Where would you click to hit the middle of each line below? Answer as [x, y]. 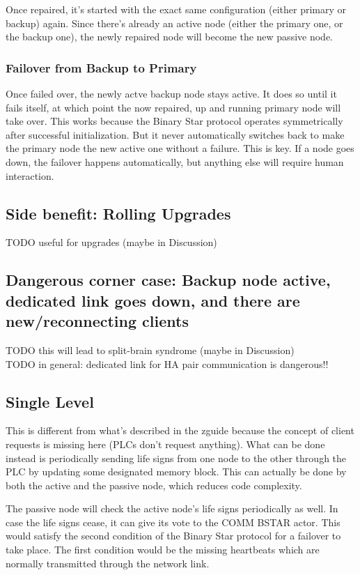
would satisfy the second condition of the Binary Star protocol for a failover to [173, 536]
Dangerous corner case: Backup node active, [168, 280]
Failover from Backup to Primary [101, 67]
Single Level [50, 401]
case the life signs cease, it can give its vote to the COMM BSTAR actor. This [173, 522]
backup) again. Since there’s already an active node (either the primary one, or [174, 23]
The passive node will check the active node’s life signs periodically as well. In [172, 508]
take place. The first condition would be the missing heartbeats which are [163, 550]
